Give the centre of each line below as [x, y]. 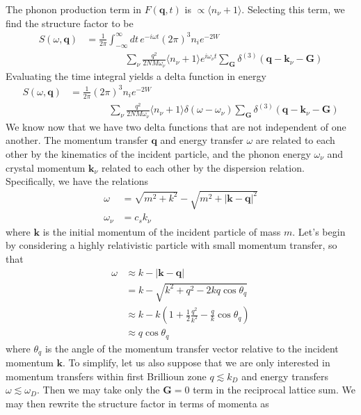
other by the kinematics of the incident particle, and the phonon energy [158, 153]
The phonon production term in [73, 9]
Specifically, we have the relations [77, 181]
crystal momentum [46, 167]
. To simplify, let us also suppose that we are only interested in [196, 363]
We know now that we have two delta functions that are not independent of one [176, 126]
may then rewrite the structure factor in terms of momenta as [137, 403]
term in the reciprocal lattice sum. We [274, 390]
